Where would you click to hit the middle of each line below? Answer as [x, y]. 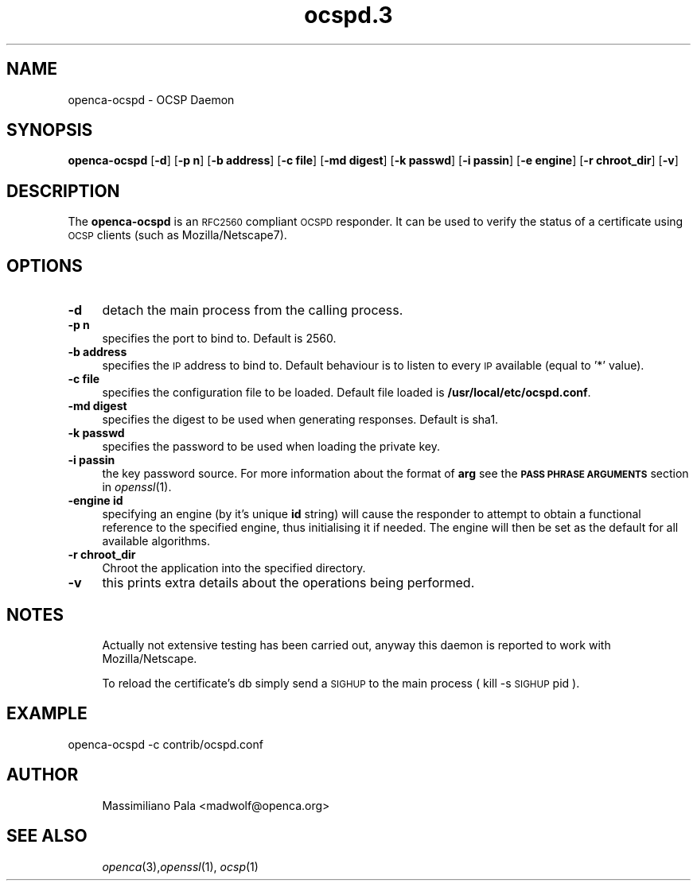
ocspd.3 [348, 15]
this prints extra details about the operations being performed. [288, 583]
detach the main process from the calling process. [253, 310]
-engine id [95, 501]
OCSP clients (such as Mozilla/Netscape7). [177, 235]
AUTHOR [43, 775]
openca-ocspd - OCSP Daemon [151, 99]
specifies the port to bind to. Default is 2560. [219, 339]
